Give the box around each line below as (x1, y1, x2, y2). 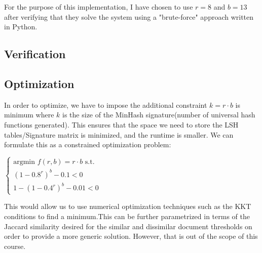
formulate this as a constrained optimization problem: (4, 139, 171, 150)
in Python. (4, 21, 38, 32)
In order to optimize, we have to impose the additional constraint (4, 99, 207, 110)
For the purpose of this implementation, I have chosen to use (4, 2, 193, 12)
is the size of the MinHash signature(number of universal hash (62, 109, 255, 120)
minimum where (4, 109, 54, 120)
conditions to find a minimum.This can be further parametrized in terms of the (4, 210, 250, 221)
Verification (4, 46, 66, 62)
